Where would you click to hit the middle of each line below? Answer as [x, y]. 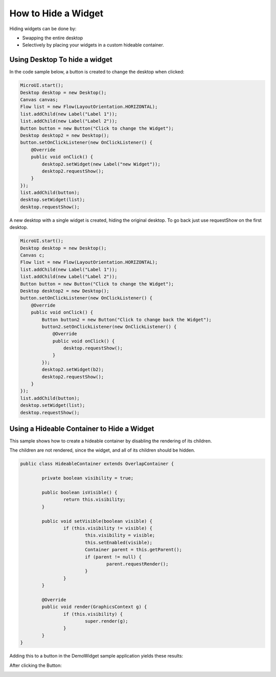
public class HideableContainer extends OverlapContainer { [97, 464]
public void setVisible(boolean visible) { [97, 521]
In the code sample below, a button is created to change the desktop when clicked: [97, 72]
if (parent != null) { [113, 557]
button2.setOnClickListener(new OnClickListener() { [109, 326]
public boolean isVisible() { [79, 493]
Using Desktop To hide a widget [61, 60]
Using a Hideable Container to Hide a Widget [82, 429]
